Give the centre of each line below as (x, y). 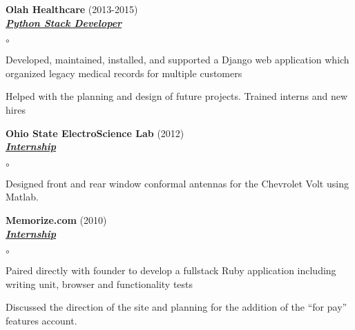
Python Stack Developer (64, 22)
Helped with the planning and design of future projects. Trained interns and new (177, 96)
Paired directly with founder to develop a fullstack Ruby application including (171, 270)
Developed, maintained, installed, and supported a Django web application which (177, 60)
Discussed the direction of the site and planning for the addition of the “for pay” (176, 307)
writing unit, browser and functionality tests (99, 283)
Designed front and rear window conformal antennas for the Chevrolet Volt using (177, 183)
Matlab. (22, 197)
